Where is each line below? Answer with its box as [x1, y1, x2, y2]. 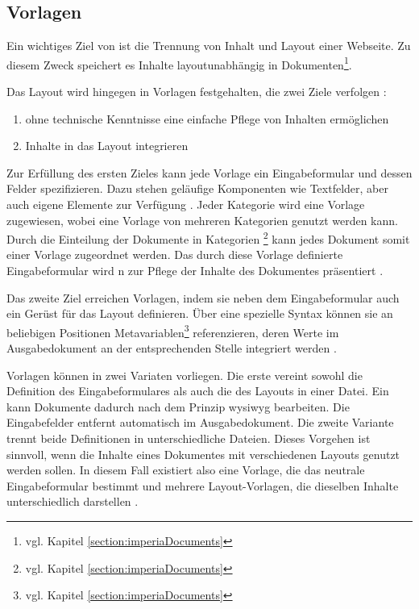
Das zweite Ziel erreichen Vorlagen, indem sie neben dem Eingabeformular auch [6, 289, 400, 306]
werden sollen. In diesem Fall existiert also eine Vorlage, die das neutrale [6, 461, 365, 478]
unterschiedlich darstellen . [6, 493, 139, 510]
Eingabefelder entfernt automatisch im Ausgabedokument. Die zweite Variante [6, 414, 394, 431]
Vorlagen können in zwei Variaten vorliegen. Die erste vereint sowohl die [6, 366, 363, 383]
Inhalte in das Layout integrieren [25, 137, 189, 154]
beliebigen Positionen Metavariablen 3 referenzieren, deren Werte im [6, 321, 339, 340]
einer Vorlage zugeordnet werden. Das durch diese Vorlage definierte [6, 246, 343, 263]
